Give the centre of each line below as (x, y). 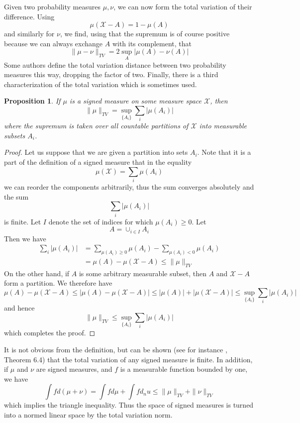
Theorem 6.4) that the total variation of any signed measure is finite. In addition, (128, 359)
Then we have (25, 238)
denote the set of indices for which (101, 221)
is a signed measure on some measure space (136, 101)
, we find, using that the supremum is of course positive (145, 34)
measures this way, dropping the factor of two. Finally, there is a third (111, 74)
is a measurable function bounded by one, (184, 369)
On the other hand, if (37, 273)
